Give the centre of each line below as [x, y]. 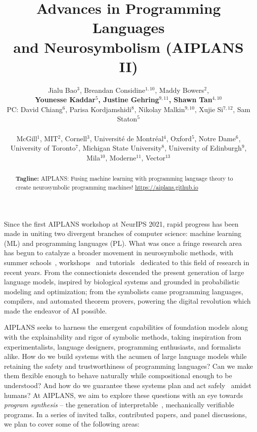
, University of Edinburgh [203, 148]
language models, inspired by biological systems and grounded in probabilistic [122, 282]
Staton [127, 119]
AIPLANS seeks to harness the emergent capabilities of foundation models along [126, 327]
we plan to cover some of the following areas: [72, 424]
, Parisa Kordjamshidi [98, 109]
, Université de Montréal [127, 138]
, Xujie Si [209, 109]
